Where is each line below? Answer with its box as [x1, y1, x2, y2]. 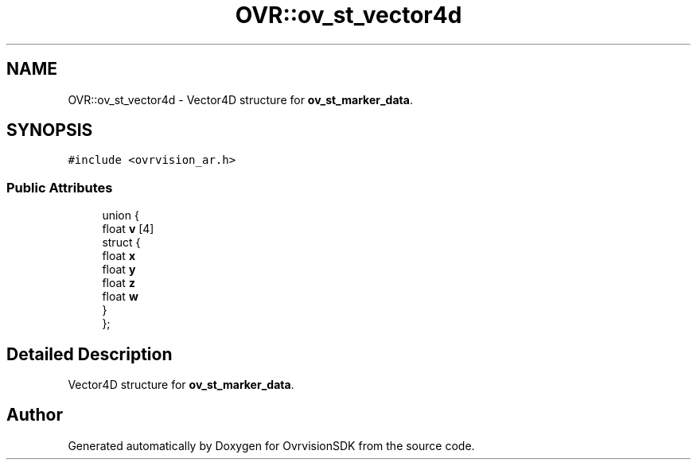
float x [102, 249, 135, 263]
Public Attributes [6, 179, 113, 196]
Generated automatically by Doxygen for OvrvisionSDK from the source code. [68, 438, 475, 452]
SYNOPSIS [6, 120, 93, 141]
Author [6, 405, 63, 425]
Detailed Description [6, 344, 173, 364]
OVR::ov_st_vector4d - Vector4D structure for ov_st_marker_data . [68, 92, 413, 107]
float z [102, 276, 135, 290]
